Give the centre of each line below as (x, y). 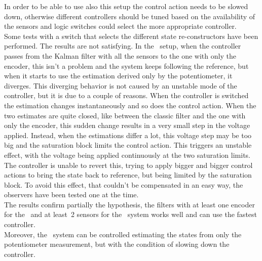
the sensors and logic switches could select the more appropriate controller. (120, 26)
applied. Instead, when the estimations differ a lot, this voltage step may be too (128, 135)
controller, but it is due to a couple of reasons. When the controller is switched (126, 95)
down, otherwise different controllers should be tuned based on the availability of (130, 16)
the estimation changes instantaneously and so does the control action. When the (130, 105)
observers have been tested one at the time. (71, 194)
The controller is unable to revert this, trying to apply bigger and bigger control (128, 165)
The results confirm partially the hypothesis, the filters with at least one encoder (129, 204)
